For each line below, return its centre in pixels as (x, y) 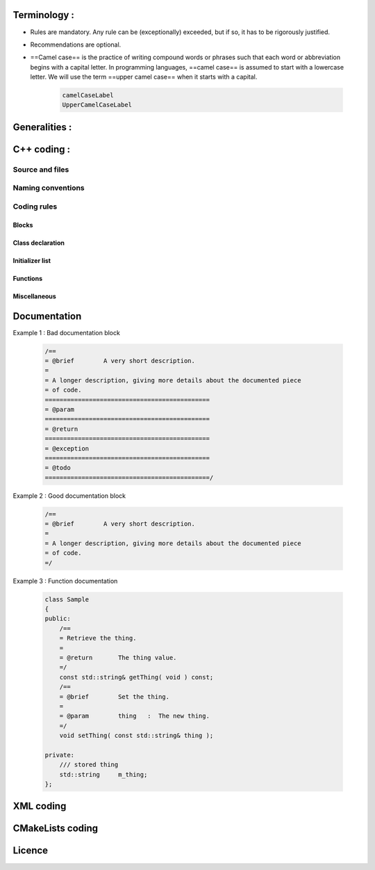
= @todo (58, 468)
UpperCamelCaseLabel (97, 105)
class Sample (67, 599)
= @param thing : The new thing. (134, 716)
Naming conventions (49, 188)
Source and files (41, 169)
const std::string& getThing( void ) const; (136, 677)
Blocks (23, 225)
